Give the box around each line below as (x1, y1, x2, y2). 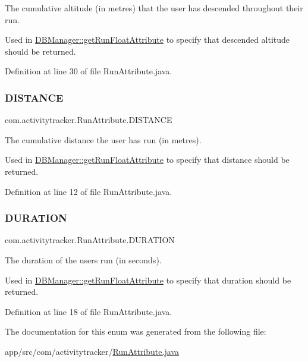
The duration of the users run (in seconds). (5, 253, 162, 266)
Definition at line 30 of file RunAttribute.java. (5, 65, 172, 77)
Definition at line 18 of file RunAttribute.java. (5, 305, 172, 317)
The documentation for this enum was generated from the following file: (5, 325, 266, 338)
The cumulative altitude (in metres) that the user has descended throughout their (5, 2, 303, 14)
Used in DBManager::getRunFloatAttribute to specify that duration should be (5, 273, 291, 286)
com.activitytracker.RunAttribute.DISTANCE (5, 114, 172, 126)
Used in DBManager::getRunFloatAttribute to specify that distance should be (5, 153, 290, 166)
